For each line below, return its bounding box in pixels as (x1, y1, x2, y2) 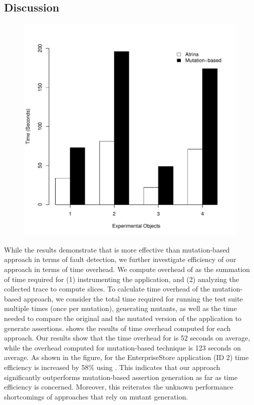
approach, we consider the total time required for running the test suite (23, 293, 243, 303)
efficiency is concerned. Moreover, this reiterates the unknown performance (4, 381, 233, 392)
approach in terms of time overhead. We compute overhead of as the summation (4, 263, 250, 274)
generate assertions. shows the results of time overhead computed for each (4, 322, 231, 333)
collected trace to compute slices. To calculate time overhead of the (4, 283, 210, 294)
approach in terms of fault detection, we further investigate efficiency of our (4, 254, 236, 264)
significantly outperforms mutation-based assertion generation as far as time (4, 371, 237, 382)
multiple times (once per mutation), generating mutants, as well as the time (4, 303, 237, 313)
